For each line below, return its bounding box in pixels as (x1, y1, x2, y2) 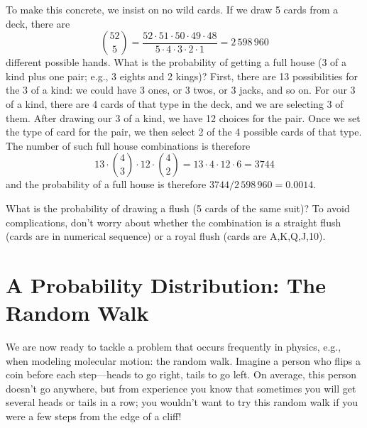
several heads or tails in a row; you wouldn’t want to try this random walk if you (6, 395, 358, 410)
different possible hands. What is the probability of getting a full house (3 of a (6, 55, 347, 70)
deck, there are (6, 16, 70, 31)
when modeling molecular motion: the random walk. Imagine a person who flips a (6, 353, 361, 368)
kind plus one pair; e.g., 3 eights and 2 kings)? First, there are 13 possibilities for (6, 68, 358, 83)
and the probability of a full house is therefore (6, 177, 207, 192)
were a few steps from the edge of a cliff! (6, 409, 182, 423)
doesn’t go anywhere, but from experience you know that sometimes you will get (6, 380, 356, 395)
